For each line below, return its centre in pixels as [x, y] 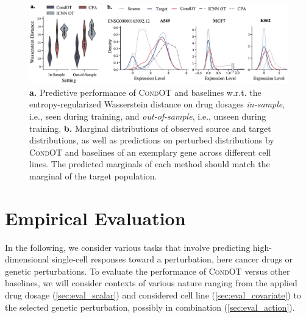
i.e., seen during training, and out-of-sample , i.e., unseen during [148, 116]
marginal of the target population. [93, 175]
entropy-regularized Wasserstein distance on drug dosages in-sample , [157, 104]
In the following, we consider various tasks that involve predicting [128, 247]
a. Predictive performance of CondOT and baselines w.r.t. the [145, 92]
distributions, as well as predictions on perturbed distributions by [152, 140]
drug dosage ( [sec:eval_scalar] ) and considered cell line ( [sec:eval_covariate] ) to [153, 295]
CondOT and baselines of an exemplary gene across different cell [150, 152]
